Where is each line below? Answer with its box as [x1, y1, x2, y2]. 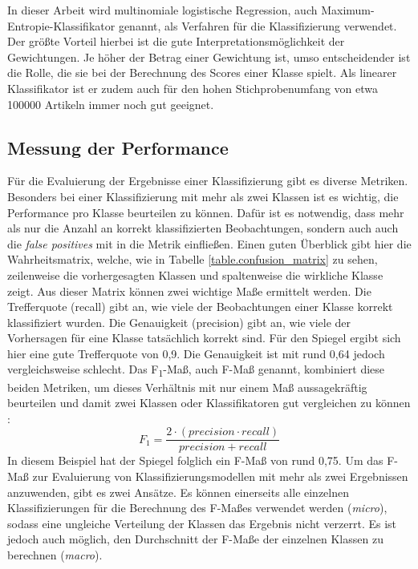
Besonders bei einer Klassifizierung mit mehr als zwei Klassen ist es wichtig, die [7, 188, 399, 204]
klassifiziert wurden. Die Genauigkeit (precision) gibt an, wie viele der [7, 313, 351, 330]
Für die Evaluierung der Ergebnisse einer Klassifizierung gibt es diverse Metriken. [7, 172, 408, 189]
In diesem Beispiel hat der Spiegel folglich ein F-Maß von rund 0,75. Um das [7, 452, 384, 469]
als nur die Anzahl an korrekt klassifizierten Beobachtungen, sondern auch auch [7, 220, 399, 236]
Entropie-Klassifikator [7, 17, 116, 34]
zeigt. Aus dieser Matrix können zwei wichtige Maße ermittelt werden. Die [7, 282, 371, 299]
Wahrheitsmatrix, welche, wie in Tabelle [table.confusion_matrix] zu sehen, [7, 251, 378, 268]
